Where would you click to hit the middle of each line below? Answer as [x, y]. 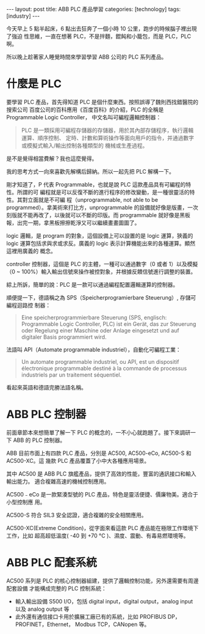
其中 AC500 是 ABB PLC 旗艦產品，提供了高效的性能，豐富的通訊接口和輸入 [101, 474]
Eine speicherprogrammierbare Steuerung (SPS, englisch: [94, 317]
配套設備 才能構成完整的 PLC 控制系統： [56, 588]
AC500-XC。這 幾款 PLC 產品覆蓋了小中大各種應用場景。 [78, 460]
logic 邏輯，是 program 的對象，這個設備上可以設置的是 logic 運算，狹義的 [100, 235]
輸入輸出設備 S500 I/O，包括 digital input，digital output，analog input [104, 601]
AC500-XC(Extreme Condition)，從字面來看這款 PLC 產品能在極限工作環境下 [103, 528]
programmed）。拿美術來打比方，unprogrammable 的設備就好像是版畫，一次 [102, 207]
